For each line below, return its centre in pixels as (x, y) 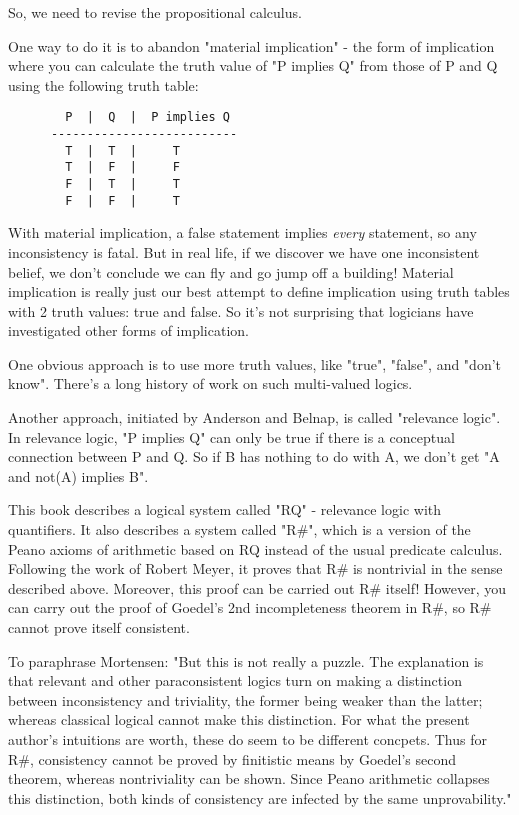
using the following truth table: (103, 84)
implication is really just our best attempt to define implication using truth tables (259, 291)
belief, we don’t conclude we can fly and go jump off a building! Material (231, 271)
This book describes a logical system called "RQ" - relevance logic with (225, 509)
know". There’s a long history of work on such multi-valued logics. (210, 383)
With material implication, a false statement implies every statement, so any (242, 232)
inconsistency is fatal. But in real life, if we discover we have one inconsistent (244, 251)
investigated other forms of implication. (128, 330)
